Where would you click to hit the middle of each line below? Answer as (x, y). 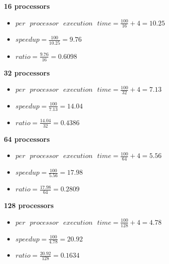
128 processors (29, 205)
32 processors (27, 72)
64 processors (27, 139)
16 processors (27, 6)
